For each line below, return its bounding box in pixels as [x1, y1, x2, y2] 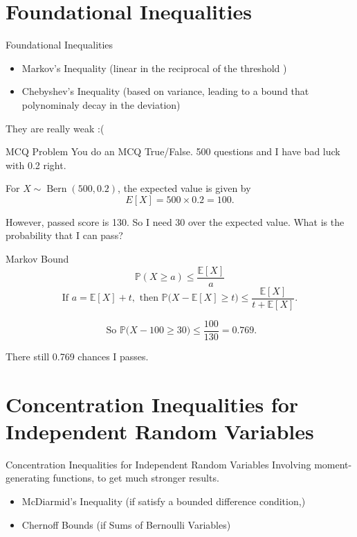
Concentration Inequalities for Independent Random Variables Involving [6, 457, 311, 471]
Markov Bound [6, 252, 69, 266]
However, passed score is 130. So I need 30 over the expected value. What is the [6, 214, 345, 229]
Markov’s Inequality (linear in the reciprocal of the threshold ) [21, 60, 287, 75]
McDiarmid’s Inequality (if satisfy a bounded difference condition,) [21, 493, 306, 508]
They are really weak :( [6, 121, 104, 135]
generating [6, 470, 50, 485]
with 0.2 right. [6, 157, 66, 172]
